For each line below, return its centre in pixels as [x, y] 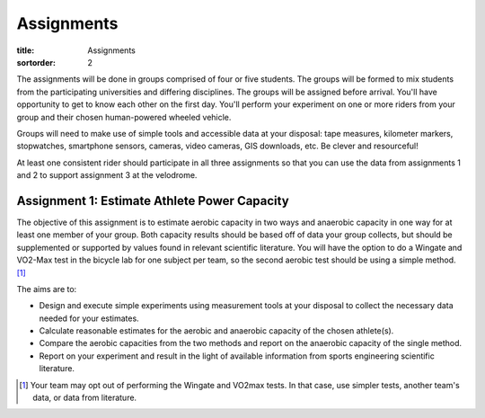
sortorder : [36, 62]
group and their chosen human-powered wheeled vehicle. [124, 117]
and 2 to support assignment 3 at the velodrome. [107, 175]
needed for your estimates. [89, 318]
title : [26, 50]
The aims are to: [47, 289]
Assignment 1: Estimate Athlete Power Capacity [153, 201]
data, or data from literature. [85, 398]
